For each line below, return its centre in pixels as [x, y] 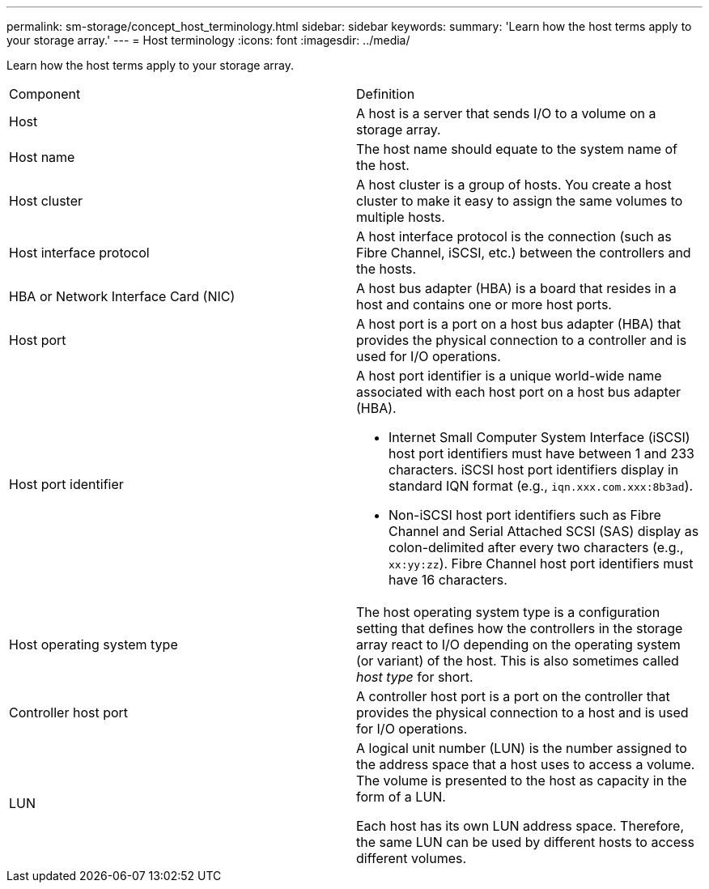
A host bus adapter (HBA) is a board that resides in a [516, 288]
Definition [386, 94]
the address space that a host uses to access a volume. [526, 764]
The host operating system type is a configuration [508, 612]
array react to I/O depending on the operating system [518, 644]
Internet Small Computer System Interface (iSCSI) [539, 437]
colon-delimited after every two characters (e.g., [536, 547]
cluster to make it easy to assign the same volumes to [520, 201]
